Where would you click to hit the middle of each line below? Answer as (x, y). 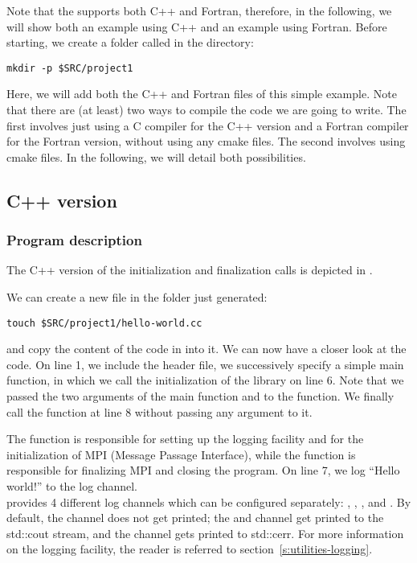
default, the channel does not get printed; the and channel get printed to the (195, 518)
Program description (74, 240)
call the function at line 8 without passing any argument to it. (159, 411)
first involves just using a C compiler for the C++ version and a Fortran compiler (208, 125)
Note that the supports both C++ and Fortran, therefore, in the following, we (199, 10)
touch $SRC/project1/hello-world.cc (104, 323)
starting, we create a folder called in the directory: (130, 42)
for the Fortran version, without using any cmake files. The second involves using (206, 141)
